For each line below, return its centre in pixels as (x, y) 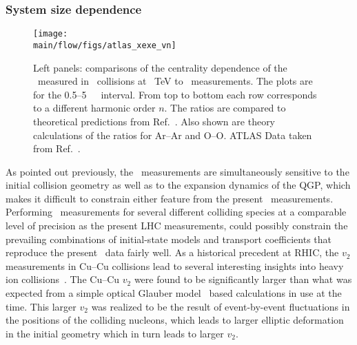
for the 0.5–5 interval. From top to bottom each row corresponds (175, 94)
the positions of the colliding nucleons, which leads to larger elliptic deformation (175, 320)
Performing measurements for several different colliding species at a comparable (176, 212)
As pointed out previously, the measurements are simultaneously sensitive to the (177, 171)
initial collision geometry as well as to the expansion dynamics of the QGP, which (178, 185)
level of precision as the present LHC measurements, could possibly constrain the (177, 226)
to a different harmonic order (94, 108)
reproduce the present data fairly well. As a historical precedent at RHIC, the (172, 252)
